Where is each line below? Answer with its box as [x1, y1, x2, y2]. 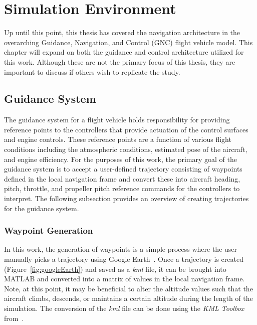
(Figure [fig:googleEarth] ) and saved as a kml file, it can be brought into [4, 263, 226, 274]
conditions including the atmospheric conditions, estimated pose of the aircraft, [4, 144, 247, 154]
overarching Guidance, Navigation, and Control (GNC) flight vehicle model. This [4, 37, 253, 47]
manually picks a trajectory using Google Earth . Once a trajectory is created [4, 254, 243, 264]
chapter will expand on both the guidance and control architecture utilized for [4, 47, 244, 57]
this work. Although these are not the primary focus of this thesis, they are [4, 56, 235, 67]
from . [4, 312, 24, 323]
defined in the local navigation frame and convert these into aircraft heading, [4, 173, 240, 184]
